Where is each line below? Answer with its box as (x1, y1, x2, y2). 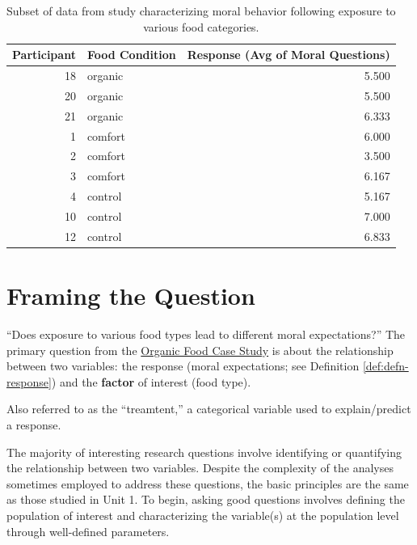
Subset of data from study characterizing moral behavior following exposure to (6, 2, 396, 19)
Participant (12, 46, 76, 63)
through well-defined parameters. (6, 522, 170, 539)
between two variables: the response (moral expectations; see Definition (6, 357, 360, 374)
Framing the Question (6, 279, 255, 312)
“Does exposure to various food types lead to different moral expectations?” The (6, 326, 406, 342)
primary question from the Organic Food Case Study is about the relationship (6, 341, 394, 358)
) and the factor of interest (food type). (51, 373, 251, 390)
